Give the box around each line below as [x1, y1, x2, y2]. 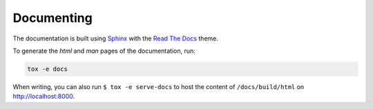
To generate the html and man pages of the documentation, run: [12, 47, 196, 55]
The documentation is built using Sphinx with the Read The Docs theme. [12, 34, 219, 43]
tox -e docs [27, 65, 68, 73]
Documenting [12, 10, 93, 25]
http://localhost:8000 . [12, 93, 75, 101]
